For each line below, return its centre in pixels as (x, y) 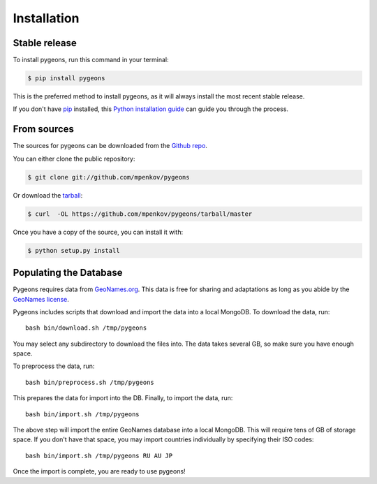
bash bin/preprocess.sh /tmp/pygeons (90, 382)
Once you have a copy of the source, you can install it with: (98, 232)
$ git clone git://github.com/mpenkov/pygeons (109, 177)
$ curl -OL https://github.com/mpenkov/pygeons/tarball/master (140, 214)
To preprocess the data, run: (54, 366)
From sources (44, 129)
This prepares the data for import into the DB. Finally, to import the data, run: (123, 398)
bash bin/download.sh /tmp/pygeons (86, 328)
